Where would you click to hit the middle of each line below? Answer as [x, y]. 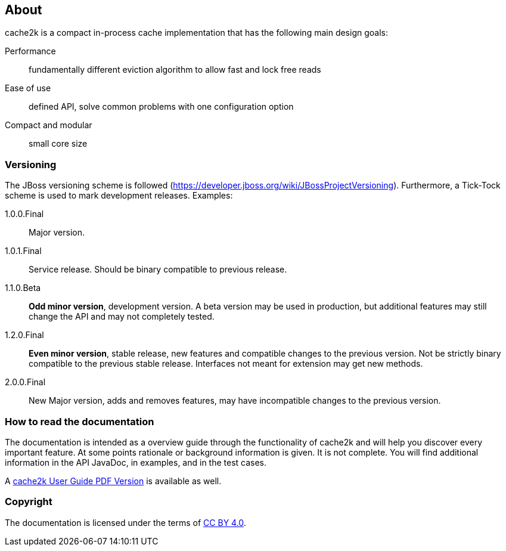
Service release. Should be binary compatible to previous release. [158, 270]
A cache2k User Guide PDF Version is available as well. [113, 481]
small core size [58, 144]
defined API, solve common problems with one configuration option [161, 107]
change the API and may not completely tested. [122, 317]
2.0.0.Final [25, 382]
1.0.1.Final [23, 251]
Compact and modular [49, 125]
